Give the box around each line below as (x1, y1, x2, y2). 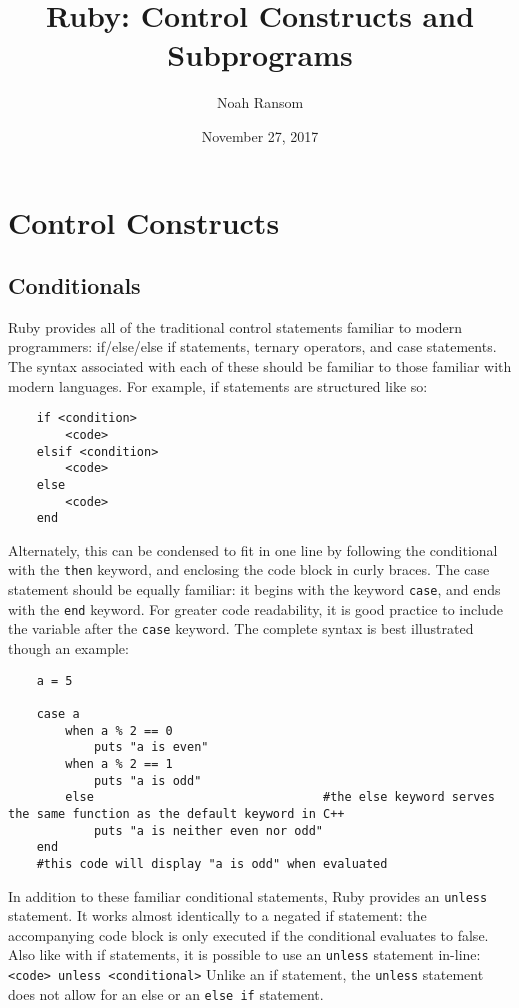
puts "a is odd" (93, 773, 202, 788)
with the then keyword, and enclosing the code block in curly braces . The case (8, 559, 490, 580)
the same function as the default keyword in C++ (8, 806, 345, 821)
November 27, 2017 (201, 125, 319, 146)
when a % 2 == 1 (65, 756, 173, 771)
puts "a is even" (93, 740, 209, 755)
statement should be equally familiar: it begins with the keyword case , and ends (8, 579, 501, 600)
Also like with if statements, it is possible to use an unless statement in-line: (8, 944, 481, 965)
